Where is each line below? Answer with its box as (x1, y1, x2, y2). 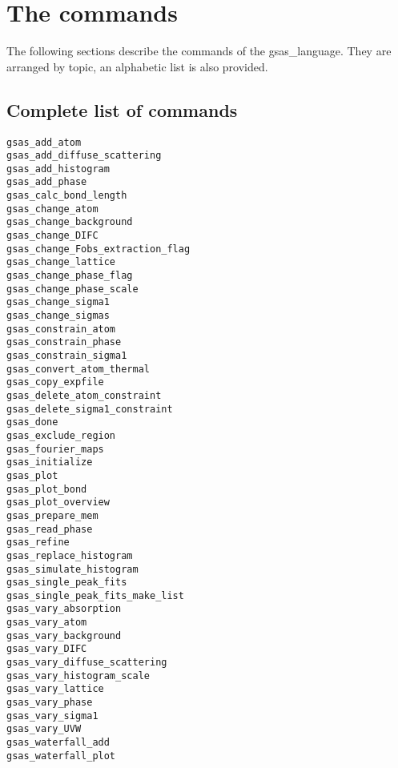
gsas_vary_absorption (6, 603, 122, 615)
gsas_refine (6, 537, 70, 549)
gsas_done (6, 416, 58, 428)
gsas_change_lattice (6, 256, 116, 268)
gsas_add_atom (6, 136, 82, 148)
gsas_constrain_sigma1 (6, 350, 127, 362)
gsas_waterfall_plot (6, 750, 116, 762)
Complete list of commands (6, 97, 238, 122)
